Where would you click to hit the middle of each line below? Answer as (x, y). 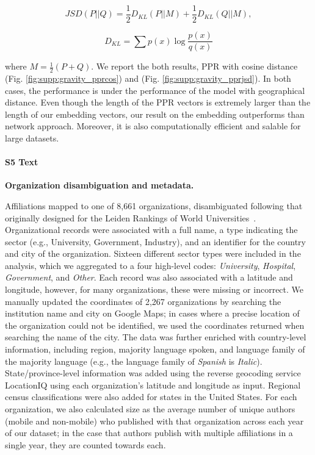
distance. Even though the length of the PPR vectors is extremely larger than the (158, 102)
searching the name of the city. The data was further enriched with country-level (156, 337)
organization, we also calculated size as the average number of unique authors (150, 409)
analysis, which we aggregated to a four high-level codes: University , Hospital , (150, 265)
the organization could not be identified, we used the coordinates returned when (155, 325)
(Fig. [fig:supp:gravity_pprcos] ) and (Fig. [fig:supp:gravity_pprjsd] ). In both (148, 78)
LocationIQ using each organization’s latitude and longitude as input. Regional (153, 385)
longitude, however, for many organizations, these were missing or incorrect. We (154, 289)
